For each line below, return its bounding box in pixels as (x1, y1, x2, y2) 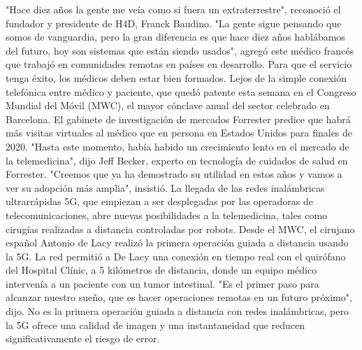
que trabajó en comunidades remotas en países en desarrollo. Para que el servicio (6, 57, 352, 71)
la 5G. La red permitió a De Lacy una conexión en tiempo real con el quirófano (6, 248, 346, 263)
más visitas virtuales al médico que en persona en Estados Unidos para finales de (6, 125, 353, 140)
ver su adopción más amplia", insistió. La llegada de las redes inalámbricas (6, 180, 325, 195)
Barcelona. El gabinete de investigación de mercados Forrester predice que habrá (6, 111, 351, 126)
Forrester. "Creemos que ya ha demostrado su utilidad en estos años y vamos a (6, 167, 342, 181)
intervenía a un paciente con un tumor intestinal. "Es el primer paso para (6, 276, 319, 290)
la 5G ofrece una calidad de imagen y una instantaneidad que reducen (6, 317, 305, 332)
